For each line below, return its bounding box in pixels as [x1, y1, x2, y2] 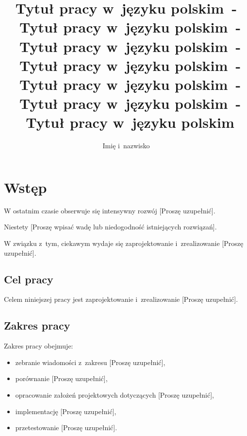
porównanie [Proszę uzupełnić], [15, 373, 108, 384]
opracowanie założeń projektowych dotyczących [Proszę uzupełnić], [15, 389, 214, 400]
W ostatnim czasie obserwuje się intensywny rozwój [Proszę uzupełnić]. [4, 205, 215, 215]
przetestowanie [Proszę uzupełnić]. [15, 422, 117, 433]
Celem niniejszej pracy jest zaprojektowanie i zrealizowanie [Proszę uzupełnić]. [4, 294, 238, 304]
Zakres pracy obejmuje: [4, 341, 73, 351]
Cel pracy [4, 271, 53, 286]
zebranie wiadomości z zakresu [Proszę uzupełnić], [15, 357, 165, 367]
